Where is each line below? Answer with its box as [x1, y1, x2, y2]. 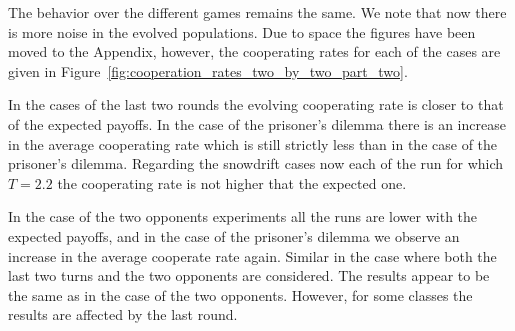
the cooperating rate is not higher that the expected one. [57, 172, 407, 193]
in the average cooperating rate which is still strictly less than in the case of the [8, 133, 498, 154]
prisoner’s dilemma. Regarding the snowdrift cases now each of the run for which [8, 153, 504, 174]
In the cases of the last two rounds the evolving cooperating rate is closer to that [8, 94, 504, 115]
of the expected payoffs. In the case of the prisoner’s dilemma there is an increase [8, 113, 506, 134]
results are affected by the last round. [8, 304, 238, 325]
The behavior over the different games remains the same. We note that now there [8, 2, 507, 22]
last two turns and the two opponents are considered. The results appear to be [8, 265, 490, 286]
